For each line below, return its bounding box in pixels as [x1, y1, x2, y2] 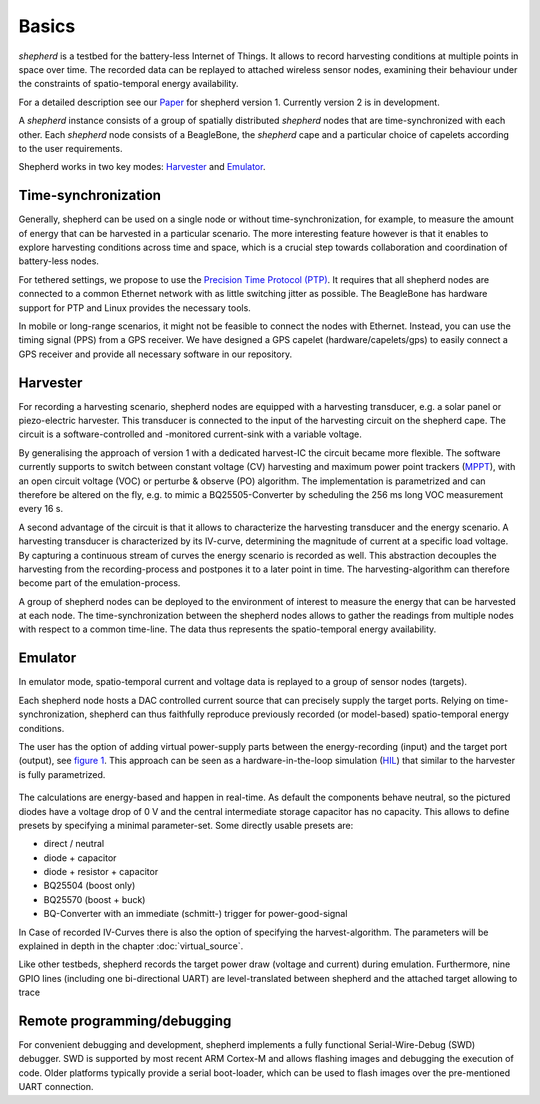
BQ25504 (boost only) [43, 880, 136, 892]
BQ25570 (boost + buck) [43, 893, 146, 905]
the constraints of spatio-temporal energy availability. [18, 78, 239, 90]
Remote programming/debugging [18, 1013, 232, 1029]
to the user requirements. [18, 142, 123, 154]
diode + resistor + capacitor [43, 866, 159, 878]
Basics [18, 15, 76, 37]
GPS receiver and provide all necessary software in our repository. [18, 348, 293, 360]
